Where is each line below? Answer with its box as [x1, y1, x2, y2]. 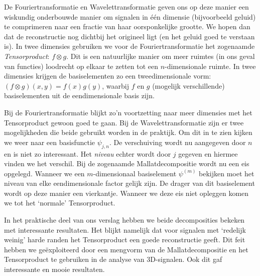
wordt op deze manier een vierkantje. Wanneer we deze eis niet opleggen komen [4, 187, 249, 198]
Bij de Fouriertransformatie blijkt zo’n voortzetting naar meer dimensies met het [4, 107, 252, 117]
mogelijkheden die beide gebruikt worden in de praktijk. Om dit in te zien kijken [4, 127, 252, 137]
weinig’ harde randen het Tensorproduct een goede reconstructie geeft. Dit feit [4, 234, 245, 245]
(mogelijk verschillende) [152, 80, 225, 91]
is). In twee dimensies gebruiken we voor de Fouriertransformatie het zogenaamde [4, 41, 255, 51]
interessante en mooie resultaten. [4, 264, 105, 274]
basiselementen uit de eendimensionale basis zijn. [4, 90, 155, 101]
